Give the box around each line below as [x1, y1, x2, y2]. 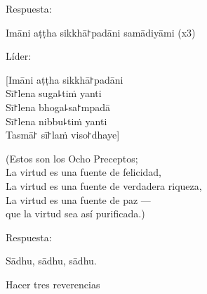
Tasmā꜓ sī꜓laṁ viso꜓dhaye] [6, 127, 120, 142]
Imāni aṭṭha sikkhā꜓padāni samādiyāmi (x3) [6, 25, 196, 39]
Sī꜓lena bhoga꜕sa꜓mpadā [6, 99, 111, 114]
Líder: [6, 49, 32, 63]
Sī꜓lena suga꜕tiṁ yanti [6, 86, 102, 101]
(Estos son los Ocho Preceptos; [6, 151, 138, 165]
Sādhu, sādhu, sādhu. [6, 253, 97, 268]
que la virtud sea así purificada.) [6, 206, 145, 221]
